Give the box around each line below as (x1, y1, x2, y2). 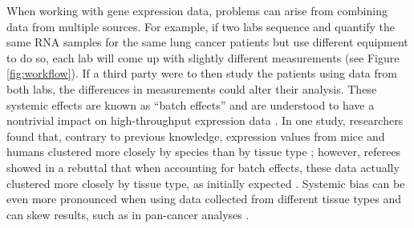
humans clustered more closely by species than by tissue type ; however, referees (6, 143, 401, 160)
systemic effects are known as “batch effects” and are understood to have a (6, 96, 375, 113)
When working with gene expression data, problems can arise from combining (6, 2, 388, 18)
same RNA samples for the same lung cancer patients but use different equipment (6, 34, 408, 50)
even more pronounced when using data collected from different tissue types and (6, 190, 401, 207)
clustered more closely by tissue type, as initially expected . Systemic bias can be (6, 174, 405, 191)
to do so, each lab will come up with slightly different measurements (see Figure (6, 49, 400, 66)
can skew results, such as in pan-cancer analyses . (6, 206, 250, 222)
